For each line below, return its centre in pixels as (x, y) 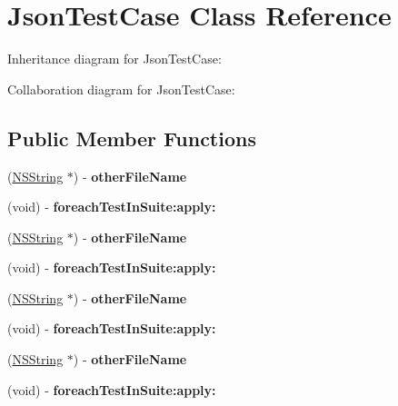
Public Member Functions (132, 138)
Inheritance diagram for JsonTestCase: (114, 59)
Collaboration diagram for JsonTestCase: (121, 89)
